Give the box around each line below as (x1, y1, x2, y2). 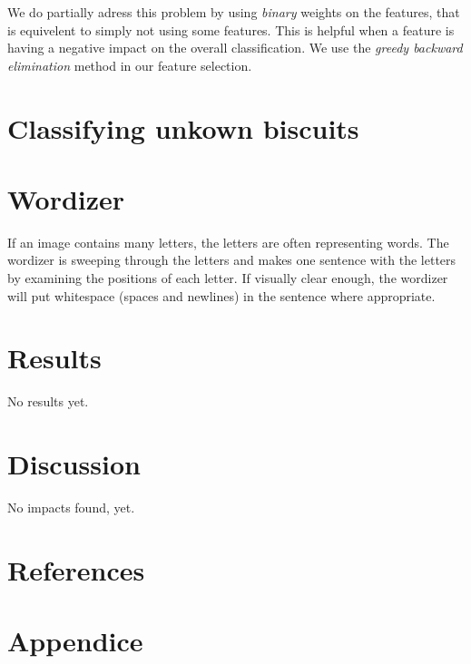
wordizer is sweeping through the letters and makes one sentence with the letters (7, 250, 456, 269)
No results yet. (7, 392, 89, 411)
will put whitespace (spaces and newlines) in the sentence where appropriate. (7, 286, 436, 305)
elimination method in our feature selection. (7, 55, 252, 74)
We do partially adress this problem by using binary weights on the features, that (7, 3, 460, 21)
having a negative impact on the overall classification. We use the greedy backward (7, 38, 463, 57)
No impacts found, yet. (7, 498, 135, 517)
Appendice (7, 622, 143, 659)
